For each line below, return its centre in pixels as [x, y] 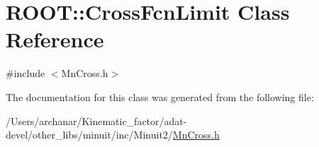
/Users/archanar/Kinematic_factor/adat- [96, 120]
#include [26, 73]
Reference [55, 39]
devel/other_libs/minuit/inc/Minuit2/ [89, 135]
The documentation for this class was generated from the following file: [160, 96]
